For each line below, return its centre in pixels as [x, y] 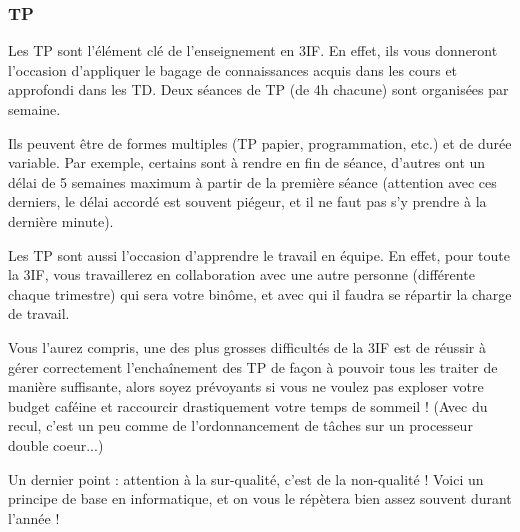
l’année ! [34, 517]
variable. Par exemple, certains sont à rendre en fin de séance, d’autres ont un [247, 162]
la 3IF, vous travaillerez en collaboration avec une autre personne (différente [241, 274]
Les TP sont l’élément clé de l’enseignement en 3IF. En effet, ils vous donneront [253, 50]
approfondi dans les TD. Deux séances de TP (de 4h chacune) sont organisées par [258, 89]
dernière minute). [61, 220]
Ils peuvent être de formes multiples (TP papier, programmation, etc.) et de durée [260, 142]
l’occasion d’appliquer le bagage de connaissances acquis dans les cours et [233, 69]
